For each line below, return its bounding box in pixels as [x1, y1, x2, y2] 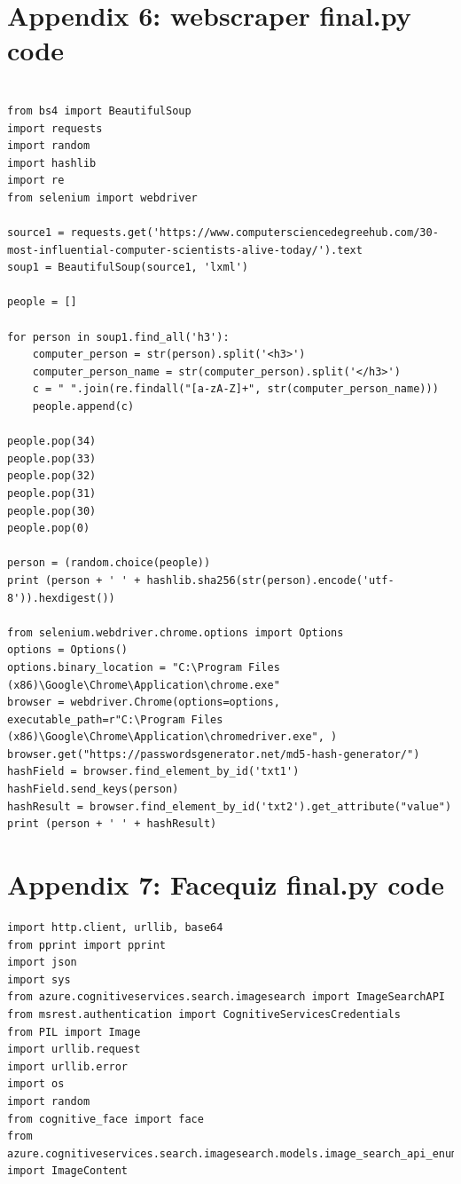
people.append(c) [32, 400, 135, 413]
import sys [7, 973, 71, 986]
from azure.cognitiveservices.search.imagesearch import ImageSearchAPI [7, 991, 445, 1004]
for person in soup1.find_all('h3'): [7, 330, 230, 343]
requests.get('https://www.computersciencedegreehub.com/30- [70, 226, 439, 240]
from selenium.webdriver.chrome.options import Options [7, 626, 344, 639]
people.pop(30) [7, 504, 97, 517]
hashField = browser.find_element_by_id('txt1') [7, 765, 300, 778]
